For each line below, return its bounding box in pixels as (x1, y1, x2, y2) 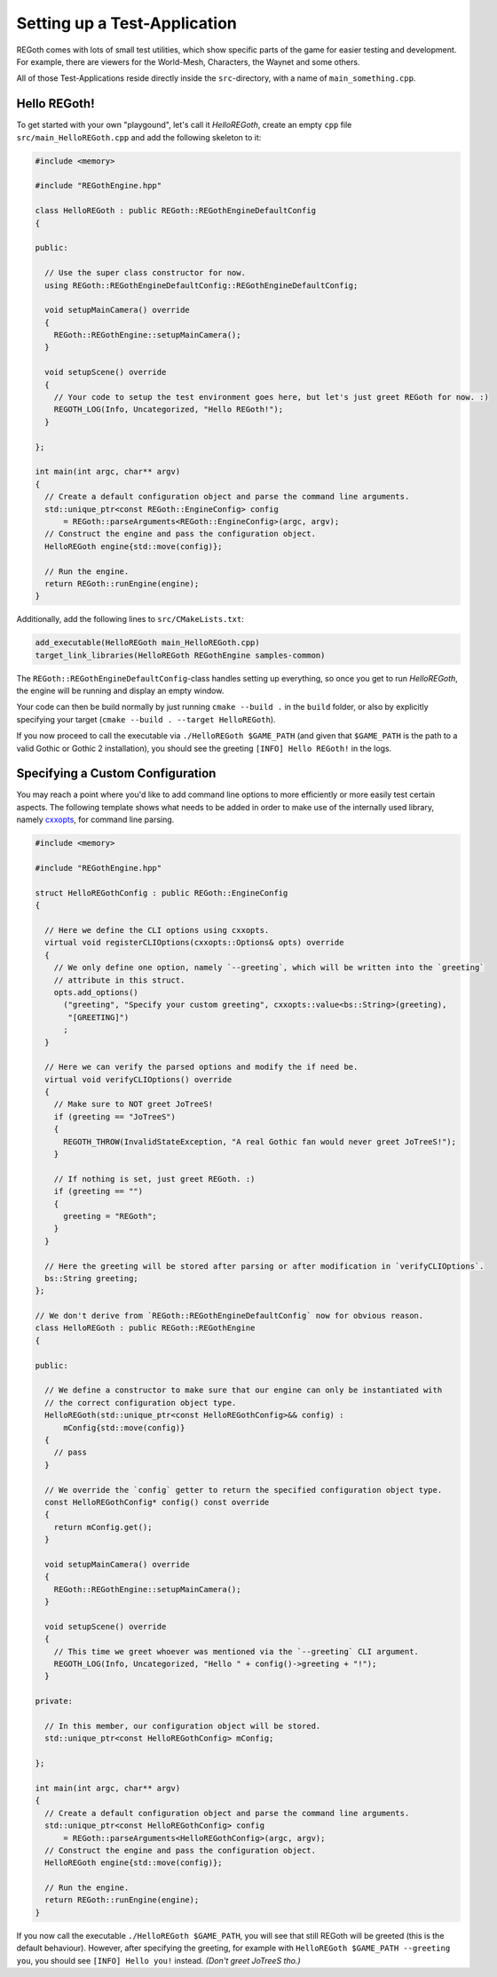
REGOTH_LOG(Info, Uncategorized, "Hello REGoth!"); (53, 404, 284, 415)
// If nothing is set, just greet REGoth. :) (53, 1174, 256, 1184)
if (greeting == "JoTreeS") (53, 1112, 177, 1121)
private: (35, 1696, 74, 1706)
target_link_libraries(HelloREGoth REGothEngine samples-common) (35, 650, 326, 660)
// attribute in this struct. (53, 975, 185, 985)
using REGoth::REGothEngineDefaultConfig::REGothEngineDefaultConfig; (44, 280, 359, 291)
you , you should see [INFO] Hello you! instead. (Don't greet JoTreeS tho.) (16, 1955, 301, 1965)
